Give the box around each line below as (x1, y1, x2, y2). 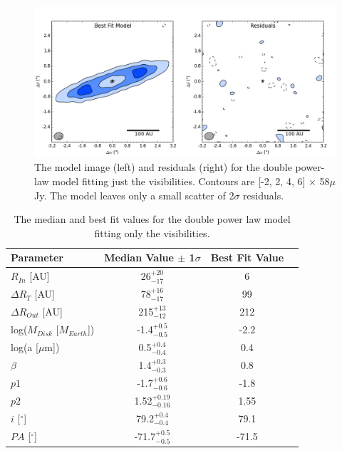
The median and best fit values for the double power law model (14, 212, 291, 226)
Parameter (11, 250, 63, 265)
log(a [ (11, 340, 38, 355)
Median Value (104, 250, 174, 265)
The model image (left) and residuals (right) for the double (34, 160, 292, 175)
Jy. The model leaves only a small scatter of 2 (34, 187, 234, 202)
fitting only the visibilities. (94, 225, 210, 240)
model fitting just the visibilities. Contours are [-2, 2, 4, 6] (52, 174, 306, 189)
